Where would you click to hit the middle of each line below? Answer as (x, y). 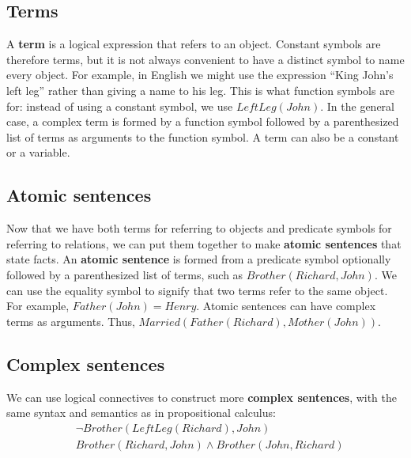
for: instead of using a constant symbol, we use (120, 106)
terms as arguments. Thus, (71, 321)
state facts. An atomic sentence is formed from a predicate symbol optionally (199, 259)
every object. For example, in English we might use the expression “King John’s (200, 75)
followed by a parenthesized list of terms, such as (125, 274)
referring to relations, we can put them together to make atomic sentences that (204, 243)
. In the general (357, 106)
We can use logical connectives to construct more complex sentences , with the (202, 397)
